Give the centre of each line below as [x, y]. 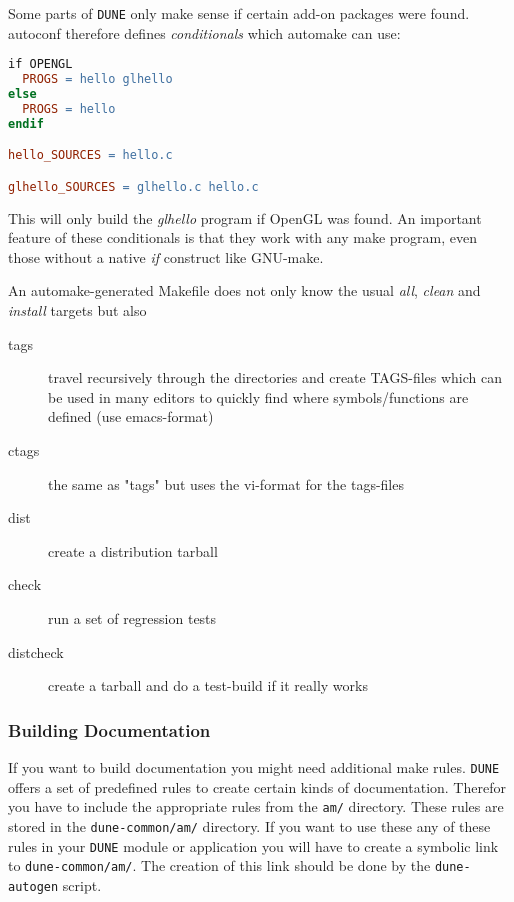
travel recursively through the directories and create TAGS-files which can [275, 377]
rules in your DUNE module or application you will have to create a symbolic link [253, 845]
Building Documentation [109, 729]
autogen [33, 886]
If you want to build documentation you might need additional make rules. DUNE [254, 767]
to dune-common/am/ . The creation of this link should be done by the [219, 865]
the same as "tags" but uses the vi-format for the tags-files [226, 483]
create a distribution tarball [133, 550]
